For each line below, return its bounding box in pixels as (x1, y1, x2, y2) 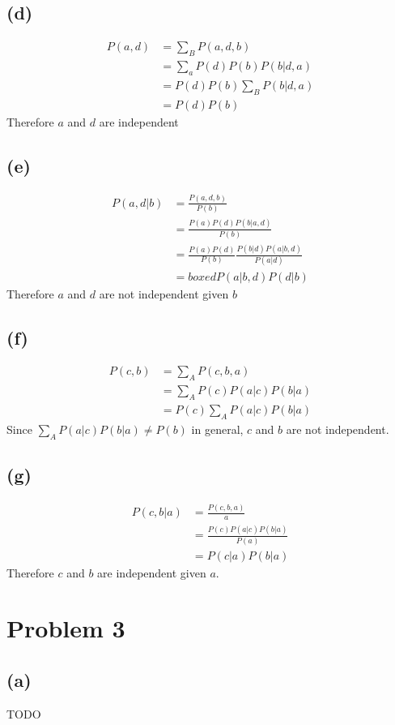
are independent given (97, 564, 206, 581)
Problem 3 (6, 611, 125, 645)
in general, (191, 420, 244, 437)
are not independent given (99, 285, 229, 302)
